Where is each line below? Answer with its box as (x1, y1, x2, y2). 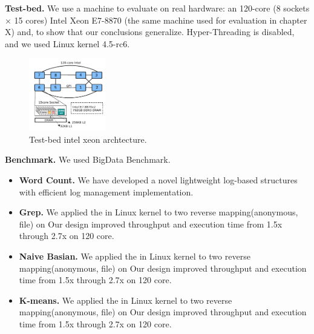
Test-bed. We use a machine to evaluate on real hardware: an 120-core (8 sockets (5, 2, 310, 14)
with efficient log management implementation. (19, 185, 194, 198)
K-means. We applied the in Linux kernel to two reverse (19, 293, 232, 306)
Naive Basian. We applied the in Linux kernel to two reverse (19, 249, 250, 262)
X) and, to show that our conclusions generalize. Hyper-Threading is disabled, (5, 25, 295, 38)
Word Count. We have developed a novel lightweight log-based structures (19, 173, 298, 186)
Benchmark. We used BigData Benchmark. (5, 153, 171, 166)
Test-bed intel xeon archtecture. (29, 133, 147, 145)
